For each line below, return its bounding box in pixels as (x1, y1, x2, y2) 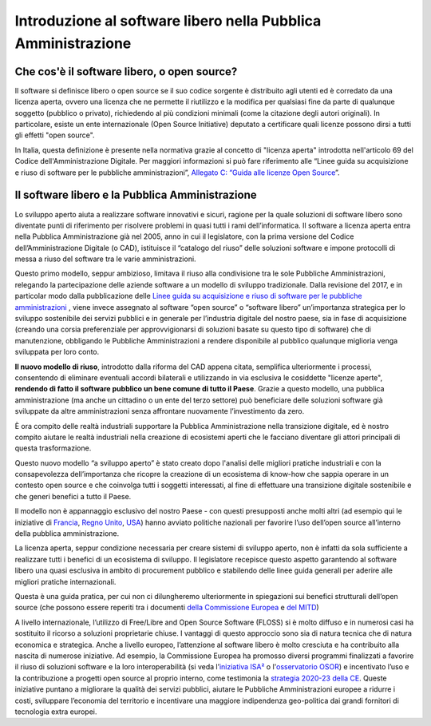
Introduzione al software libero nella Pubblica (14, 12, 322, 30)
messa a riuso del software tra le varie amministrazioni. (14, 254, 196, 264)
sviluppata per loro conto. (14, 347, 100, 357)
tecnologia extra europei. (14, 707, 97, 716)
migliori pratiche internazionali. (14, 577, 117, 586)
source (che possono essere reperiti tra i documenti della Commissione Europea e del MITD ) (14, 603, 319, 613)
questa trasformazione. (14, 443, 92, 453)
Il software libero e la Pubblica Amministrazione (14, 188, 257, 202)
